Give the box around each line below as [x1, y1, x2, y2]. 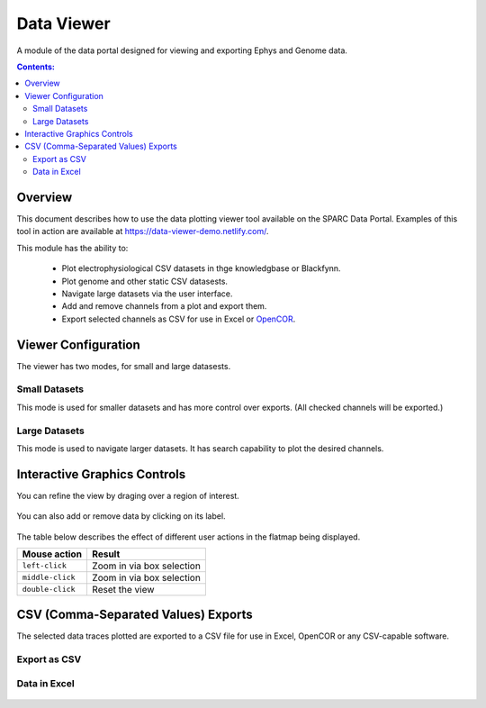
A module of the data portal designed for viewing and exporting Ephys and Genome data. [16, 45, 348, 56]
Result [91, 548, 121, 560]
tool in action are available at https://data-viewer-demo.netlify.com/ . [16, 226, 269, 237]
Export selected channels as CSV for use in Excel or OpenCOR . [61, 313, 296, 324]
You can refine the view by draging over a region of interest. [16, 490, 240, 501]
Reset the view [91, 583, 155, 595]
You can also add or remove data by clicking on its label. [16, 511, 226, 522]
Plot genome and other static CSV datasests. [61, 276, 229, 286]
